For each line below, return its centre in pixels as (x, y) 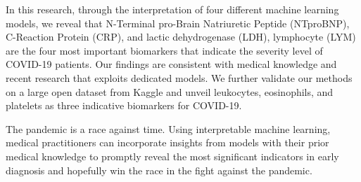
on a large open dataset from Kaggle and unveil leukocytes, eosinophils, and (170, 91)
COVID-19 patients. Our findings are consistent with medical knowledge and (171, 64)
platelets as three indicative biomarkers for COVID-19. (124, 105)
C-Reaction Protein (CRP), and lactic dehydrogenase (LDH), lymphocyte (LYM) (181, 37)
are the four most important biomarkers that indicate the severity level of (164, 50)
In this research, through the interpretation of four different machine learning (172, 9)
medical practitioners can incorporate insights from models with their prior (167, 142)
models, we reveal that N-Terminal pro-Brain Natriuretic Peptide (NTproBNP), (178, 23)
